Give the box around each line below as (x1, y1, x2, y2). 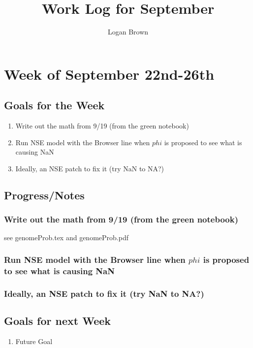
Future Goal (15, 336, 53, 346)
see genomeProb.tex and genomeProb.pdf (4, 232, 128, 243)
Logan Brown (107, 27, 149, 37)
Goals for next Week (4, 313, 111, 328)
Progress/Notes (4, 187, 85, 202)
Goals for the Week (4, 97, 105, 113)
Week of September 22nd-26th (4, 63, 215, 84)
